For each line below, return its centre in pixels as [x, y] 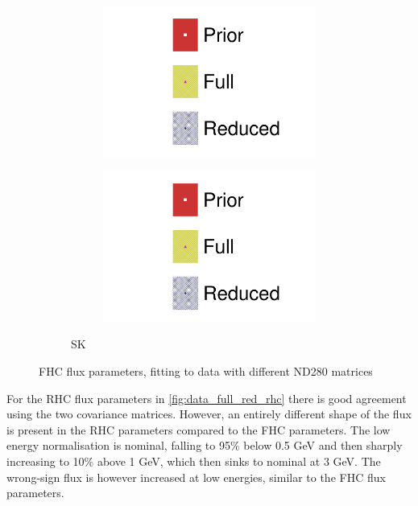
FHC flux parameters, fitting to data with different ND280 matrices [206, 370]
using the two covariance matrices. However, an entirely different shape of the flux [209, 414]
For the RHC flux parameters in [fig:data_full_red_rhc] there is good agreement [207, 398]
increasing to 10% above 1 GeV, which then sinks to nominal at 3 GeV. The [194, 461]
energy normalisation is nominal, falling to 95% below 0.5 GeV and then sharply [205, 445]
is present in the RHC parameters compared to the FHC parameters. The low [199, 429]
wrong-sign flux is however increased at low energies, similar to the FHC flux [196, 477]
